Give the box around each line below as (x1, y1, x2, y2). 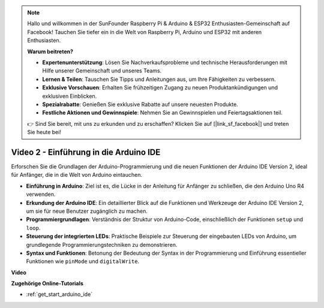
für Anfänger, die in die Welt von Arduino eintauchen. (11, 171, 142, 179)
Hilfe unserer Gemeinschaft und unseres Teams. (42, 67, 162, 74)
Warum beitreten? (27, 48, 74, 55)
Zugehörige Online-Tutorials (11, 280, 84, 287)
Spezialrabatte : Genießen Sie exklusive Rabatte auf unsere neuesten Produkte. (42, 101, 238, 108)
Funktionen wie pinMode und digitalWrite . (26, 258, 140, 265)
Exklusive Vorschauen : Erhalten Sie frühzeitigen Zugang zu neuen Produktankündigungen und (42, 84, 278, 91)
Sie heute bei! (27, 129, 61, 136)
